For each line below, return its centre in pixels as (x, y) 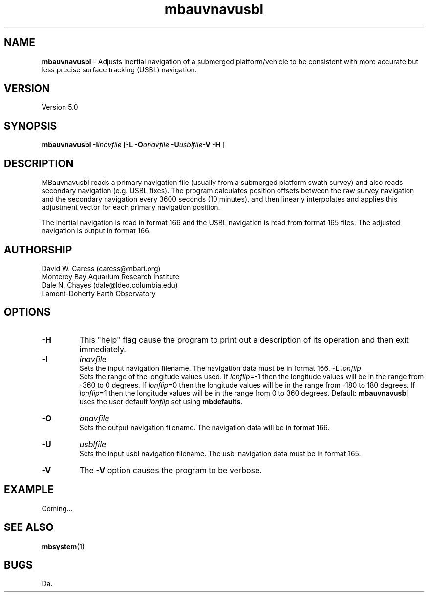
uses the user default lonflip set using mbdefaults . (161, 401)
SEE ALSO (29, 527)
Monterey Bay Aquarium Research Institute (110, 276)
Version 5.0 (60, 107)
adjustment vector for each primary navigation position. (131, 207)
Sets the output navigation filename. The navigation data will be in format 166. (204, 427)
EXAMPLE (29, 490)
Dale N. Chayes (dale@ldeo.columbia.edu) (110, 285)
